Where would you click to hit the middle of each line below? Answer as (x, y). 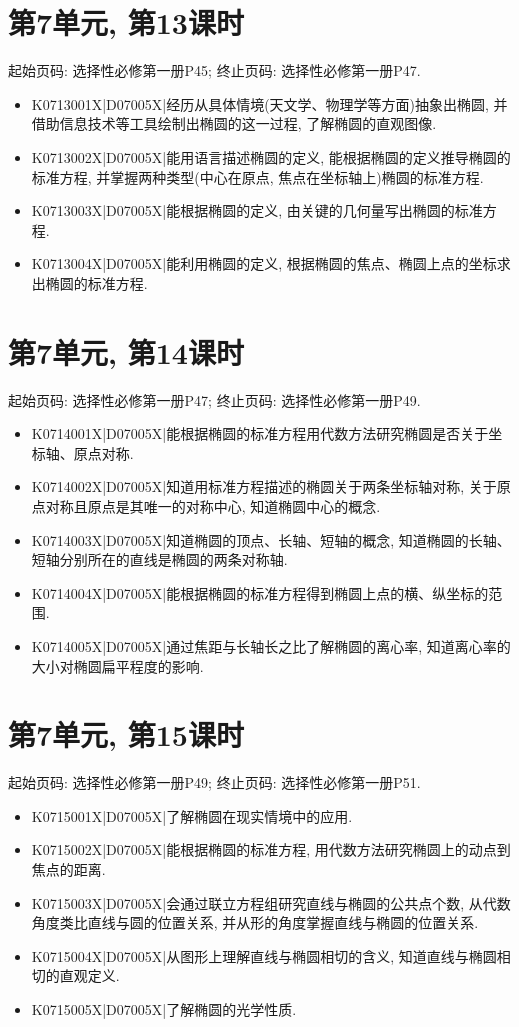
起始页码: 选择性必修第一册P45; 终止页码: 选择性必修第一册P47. (214, 70)
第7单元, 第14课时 (126, 351)
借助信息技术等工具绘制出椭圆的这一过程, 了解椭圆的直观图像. (234, 123)
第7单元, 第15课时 (126, 734)
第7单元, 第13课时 (126, 22)
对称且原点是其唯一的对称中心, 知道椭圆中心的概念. (213, 505)
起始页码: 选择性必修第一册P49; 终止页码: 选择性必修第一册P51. (214, 782)
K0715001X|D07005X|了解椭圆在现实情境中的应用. (192, 815)
